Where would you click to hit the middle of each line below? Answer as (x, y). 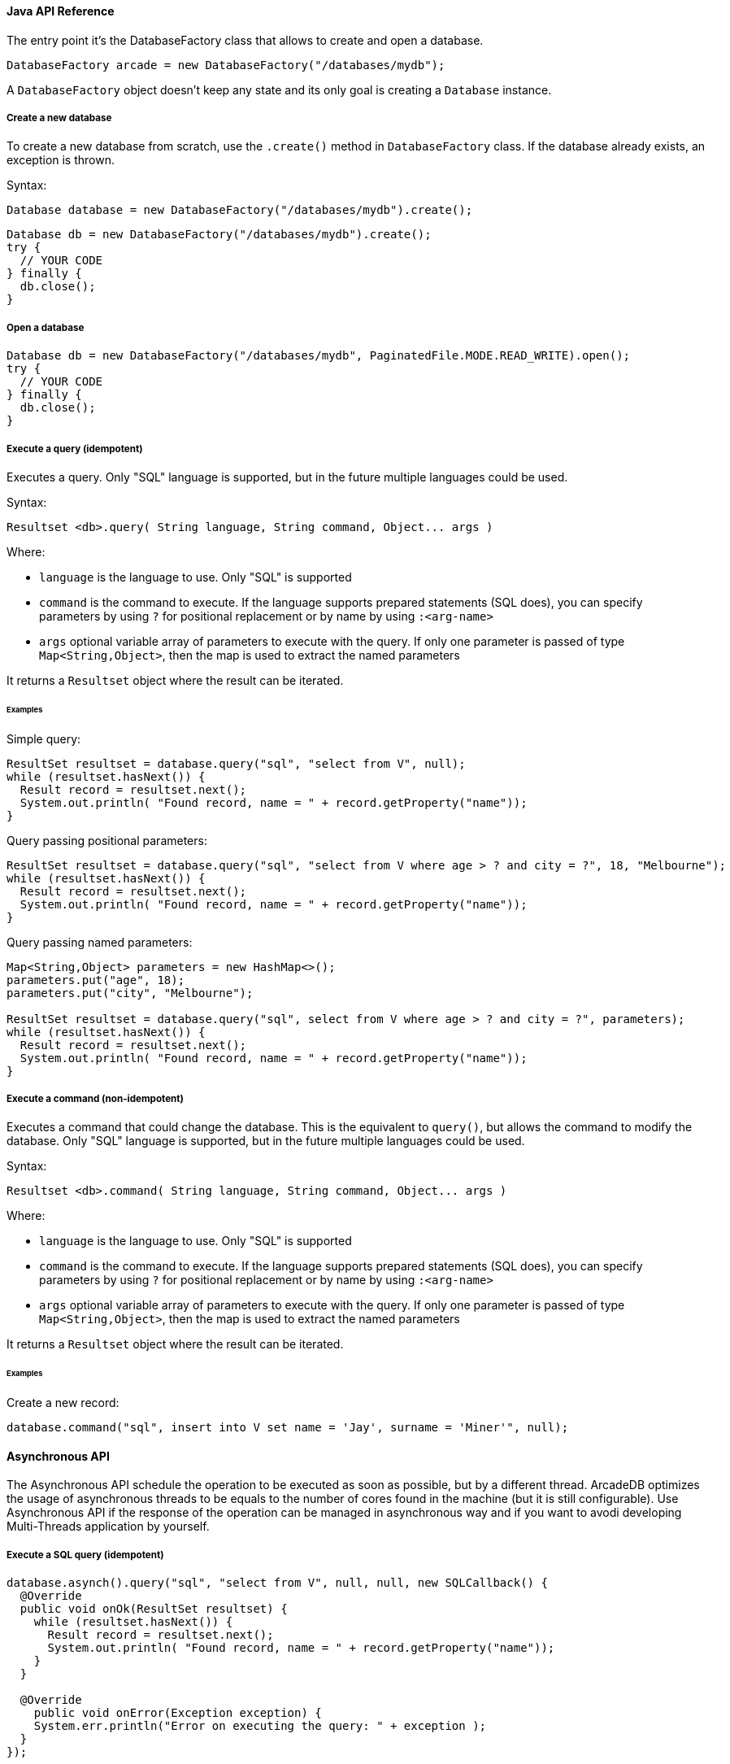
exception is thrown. (61, 160)
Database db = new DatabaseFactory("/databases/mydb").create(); (219, 235)
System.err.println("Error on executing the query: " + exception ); (260, 1726)
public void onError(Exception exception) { (178, 1713)
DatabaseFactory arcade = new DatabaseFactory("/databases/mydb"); (226, 65)
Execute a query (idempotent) (75, 449)
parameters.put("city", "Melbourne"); (130, 993)
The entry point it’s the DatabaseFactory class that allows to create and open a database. (245, 40)
